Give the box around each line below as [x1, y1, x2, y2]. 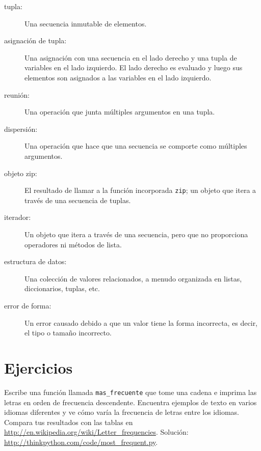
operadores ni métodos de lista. [24, 239, 122, 249]
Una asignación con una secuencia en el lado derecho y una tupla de [24, 52, 237, 63]
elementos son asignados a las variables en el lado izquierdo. [24, 72, 212, 82]
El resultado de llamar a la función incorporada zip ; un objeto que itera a [24, 185, 256, 195]
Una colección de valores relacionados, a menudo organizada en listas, [24, 273, 242, 284]
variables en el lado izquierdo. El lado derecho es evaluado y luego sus [24, 62, 243, 73]
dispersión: [4, 123, 38, 134]
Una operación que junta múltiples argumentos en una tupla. [24, 106, 215, 117]
